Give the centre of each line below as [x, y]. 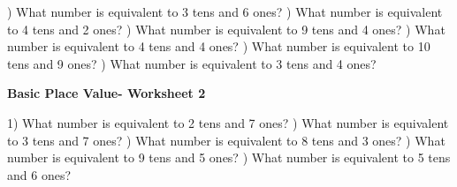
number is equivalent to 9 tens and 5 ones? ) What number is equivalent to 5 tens [229, 157]
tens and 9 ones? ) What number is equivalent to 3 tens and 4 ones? [192, 63]
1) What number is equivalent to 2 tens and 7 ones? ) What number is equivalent [228, 122]
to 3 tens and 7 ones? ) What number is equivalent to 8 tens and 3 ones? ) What [226, 140]
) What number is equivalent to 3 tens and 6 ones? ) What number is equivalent [225, 11]
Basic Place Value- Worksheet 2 [107, 93]
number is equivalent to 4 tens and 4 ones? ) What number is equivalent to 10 [219, 46]
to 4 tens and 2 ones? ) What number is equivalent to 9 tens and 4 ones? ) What [226, 29]
